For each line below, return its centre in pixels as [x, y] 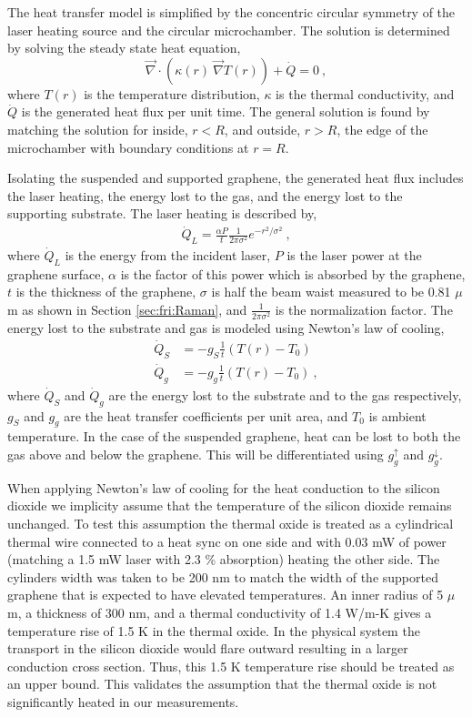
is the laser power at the [354, 254]
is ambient [397, 415]
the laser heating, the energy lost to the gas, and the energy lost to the [205, 195]
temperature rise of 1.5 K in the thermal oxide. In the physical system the [214, 630]
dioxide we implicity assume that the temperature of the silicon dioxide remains [230, 505]
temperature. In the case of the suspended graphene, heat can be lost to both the [234, 436]
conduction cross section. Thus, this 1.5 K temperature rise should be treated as [231, 666]
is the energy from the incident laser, [168, 254]
